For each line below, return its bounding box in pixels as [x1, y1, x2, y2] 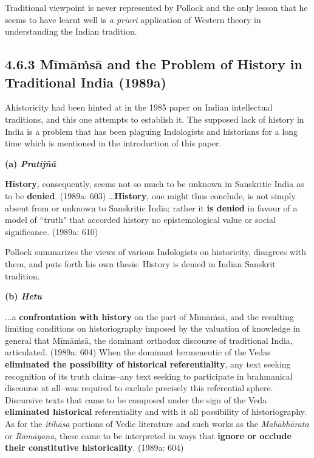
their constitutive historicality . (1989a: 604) [5, 441, 184, 454]
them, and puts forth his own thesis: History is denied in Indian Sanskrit [5, 257, 276, 270]
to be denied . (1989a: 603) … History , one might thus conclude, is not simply [5, 189, 296, 202]
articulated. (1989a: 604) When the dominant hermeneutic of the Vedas [5, 346, 271, 358]
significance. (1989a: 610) [5, 225, 98, 238]
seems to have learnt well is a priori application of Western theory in [5, 13, 261, 26]
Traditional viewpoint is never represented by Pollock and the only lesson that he [5, 1, 308, 13]
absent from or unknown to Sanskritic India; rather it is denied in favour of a [5, 201, 298, 214]
